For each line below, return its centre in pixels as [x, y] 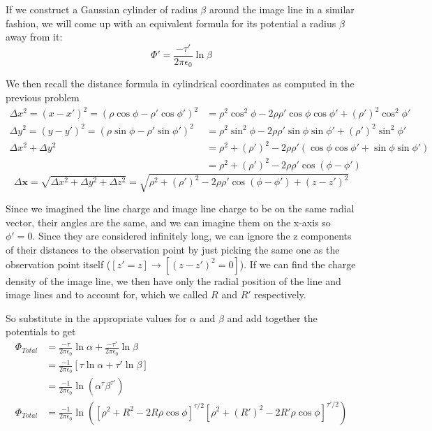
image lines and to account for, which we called [107, 294]
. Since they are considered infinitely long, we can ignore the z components [192, 236]
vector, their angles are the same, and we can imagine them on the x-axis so [168, 222]
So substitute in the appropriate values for [96, 317]
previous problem [43, 97]
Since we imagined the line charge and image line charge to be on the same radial [180, 209]
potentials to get [41, 331]
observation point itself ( [58, 264]
